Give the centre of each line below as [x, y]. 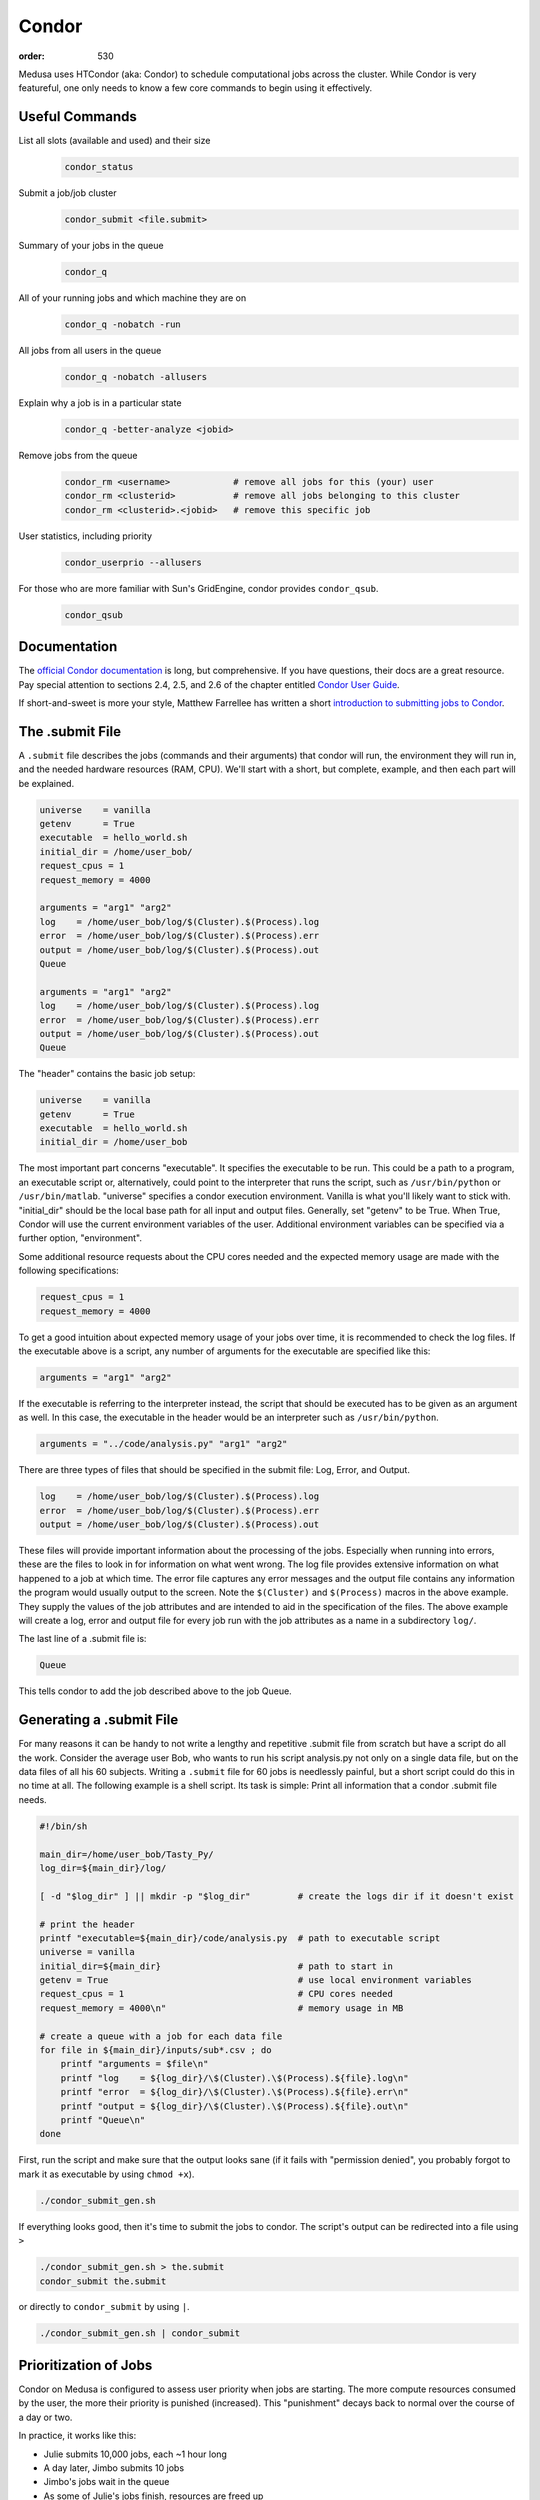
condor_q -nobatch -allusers [136, 377]
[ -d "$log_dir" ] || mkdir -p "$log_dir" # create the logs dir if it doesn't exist [277, 1896]
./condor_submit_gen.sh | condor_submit [139, 2333]
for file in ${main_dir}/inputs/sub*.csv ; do [155, 2050]
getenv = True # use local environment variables [255, 1980]
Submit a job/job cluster [67, 193]
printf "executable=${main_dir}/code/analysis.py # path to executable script [240, 1938]
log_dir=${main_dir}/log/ [103, 1868]
